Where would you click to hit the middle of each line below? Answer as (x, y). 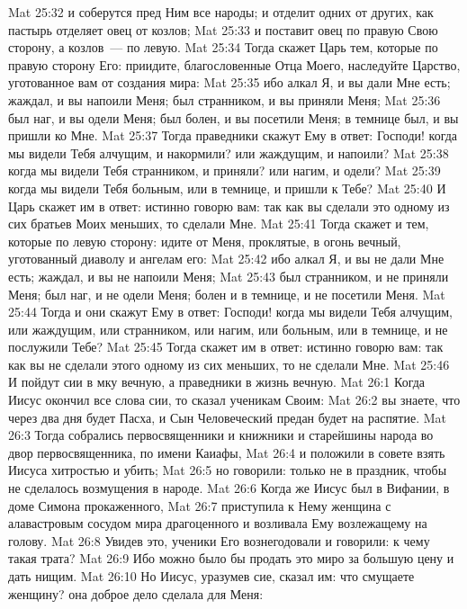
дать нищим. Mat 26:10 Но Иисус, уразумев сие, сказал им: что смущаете (211, 576)
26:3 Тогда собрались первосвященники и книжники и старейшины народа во (221, 435)
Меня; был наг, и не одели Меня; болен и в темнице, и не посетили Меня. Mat (227, 294)
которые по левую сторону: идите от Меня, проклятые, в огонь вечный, (205, 241)
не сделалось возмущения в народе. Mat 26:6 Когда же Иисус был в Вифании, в (229, 488)
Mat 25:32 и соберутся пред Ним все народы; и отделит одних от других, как (221, 12)
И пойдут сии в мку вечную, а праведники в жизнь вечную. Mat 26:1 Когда (217, 382)
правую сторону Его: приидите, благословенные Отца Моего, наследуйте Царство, (234, 64)
